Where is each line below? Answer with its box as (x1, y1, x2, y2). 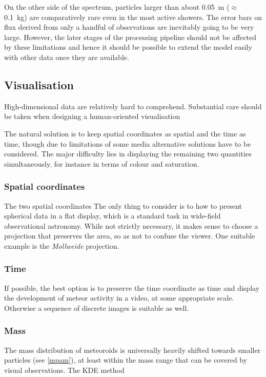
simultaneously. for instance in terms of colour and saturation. (4, 158, 199, 169)
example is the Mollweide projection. (4, 240, 119, 251)
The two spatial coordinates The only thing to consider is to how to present (4, 200, 242, 211)
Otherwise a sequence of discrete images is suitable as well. (4, 302, 189, 313)
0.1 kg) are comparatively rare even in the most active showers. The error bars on (4, 11, 262, 22)
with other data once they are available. (4, 51, 129, 62)
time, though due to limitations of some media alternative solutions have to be (4, 138, 251, 149)
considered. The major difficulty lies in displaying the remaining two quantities (4, 148, 252, 159)
